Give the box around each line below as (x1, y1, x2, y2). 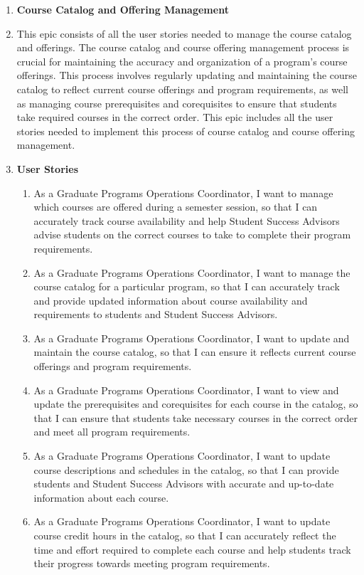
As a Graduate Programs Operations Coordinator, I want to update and (33, 330, 350, 345)
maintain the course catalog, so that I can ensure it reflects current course (33, 344, 356, 359)
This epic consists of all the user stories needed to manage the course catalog (16, 26, 352, 41)
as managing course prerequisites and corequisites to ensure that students (16, 95, 337, 110)
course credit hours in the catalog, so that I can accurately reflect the (33, 528, 336, 542)
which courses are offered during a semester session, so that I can (33, 199, 318, 214)
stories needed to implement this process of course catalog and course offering (16, 123, 355, 138)
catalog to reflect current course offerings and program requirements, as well (16, 81, 348, 96)
